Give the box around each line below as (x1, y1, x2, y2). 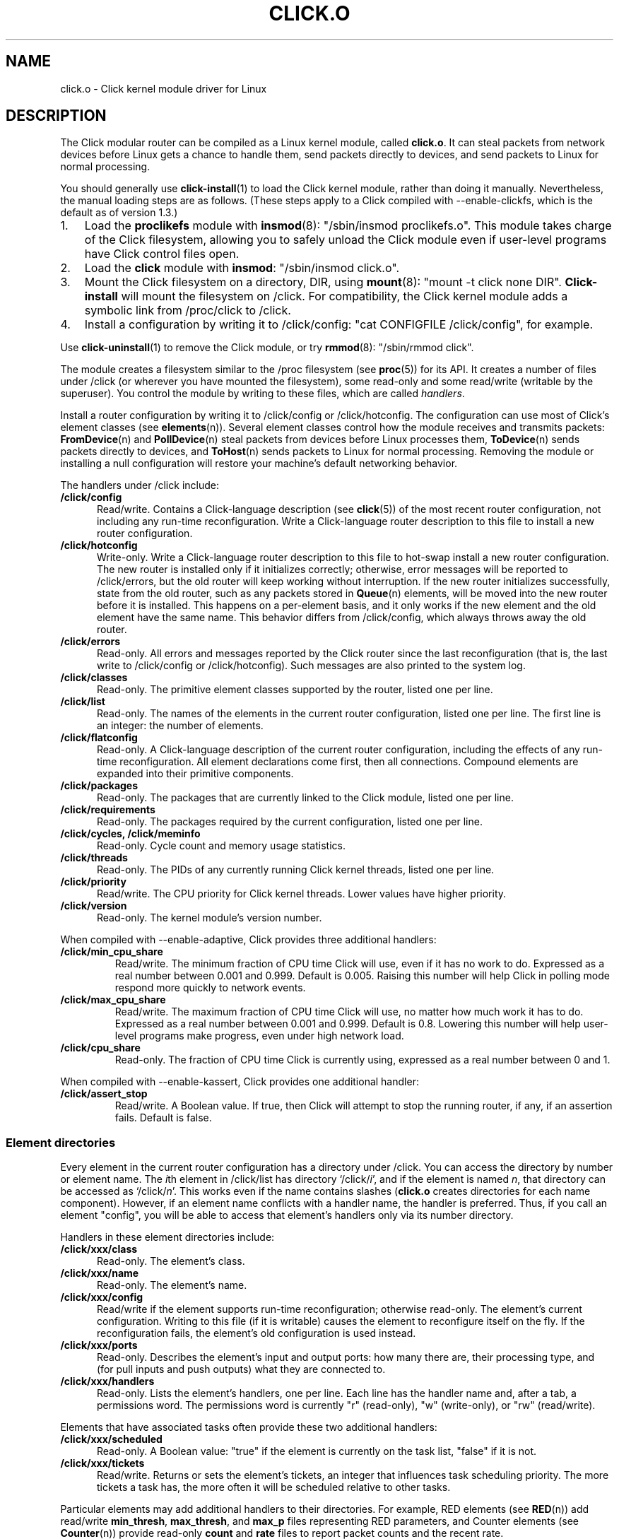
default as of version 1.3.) (60, 206, 178, 219)
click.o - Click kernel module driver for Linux (60, 82, 267, 95)
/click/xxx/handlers (60, 1375, 155, 1388)
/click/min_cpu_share (60, 945, 163, 958)
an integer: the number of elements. (97, 719, 264, 732)
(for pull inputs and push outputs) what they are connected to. (97, 1363, 386, 1376)
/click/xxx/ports (60, 1339, 138, 1352)
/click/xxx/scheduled (60, 1433, 163, 1446)
